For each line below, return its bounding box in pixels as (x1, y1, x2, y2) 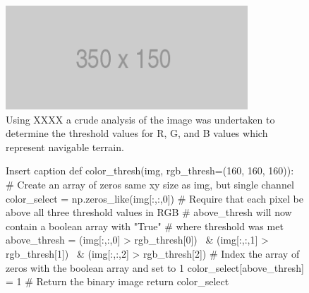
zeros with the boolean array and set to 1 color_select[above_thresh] (6, 260, 304, 275)
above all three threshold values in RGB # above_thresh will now (6, 205, 292, 220)
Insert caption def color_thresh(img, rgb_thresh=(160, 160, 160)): (6, 163, 294, 178)
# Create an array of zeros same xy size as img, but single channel (6, 177, 294, 191)
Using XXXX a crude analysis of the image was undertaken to (6, 112, 275, 126)
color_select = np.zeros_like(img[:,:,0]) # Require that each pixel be (6, 191, 304, 205)
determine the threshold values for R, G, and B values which (6, 126, 268, 140)
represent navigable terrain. (6, 139, 124, 154)
